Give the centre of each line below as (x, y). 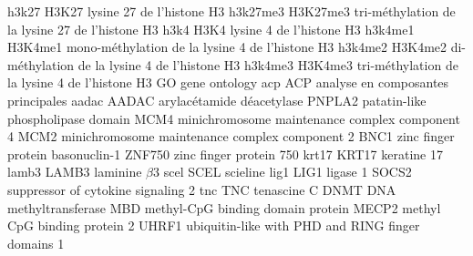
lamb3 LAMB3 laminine (75, 172)
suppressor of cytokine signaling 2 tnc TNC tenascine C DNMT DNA (202, 189)
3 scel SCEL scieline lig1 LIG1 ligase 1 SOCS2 (283, 172)
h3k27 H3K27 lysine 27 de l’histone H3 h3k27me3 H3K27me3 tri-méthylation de (231, 11)
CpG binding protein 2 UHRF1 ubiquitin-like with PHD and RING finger (214, 225)
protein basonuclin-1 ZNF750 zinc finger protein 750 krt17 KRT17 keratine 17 (225, 154)
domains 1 (36, 243)
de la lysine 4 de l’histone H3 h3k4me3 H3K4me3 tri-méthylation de (268, 64)
